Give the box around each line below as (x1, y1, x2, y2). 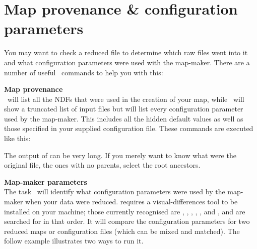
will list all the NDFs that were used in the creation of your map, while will (7, 93, 244, 104)
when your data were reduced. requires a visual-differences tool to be (25, 196, 238, 207)
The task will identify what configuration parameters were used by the (4, 186, 225, 197)
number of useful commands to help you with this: (4, 67, 163, 77)
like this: (4, 133, 31, 144)
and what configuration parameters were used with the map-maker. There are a (4, 57, 250, 67)
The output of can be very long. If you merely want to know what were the (4, 150, 236, 160)
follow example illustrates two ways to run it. (4, 235, 144, 246)
